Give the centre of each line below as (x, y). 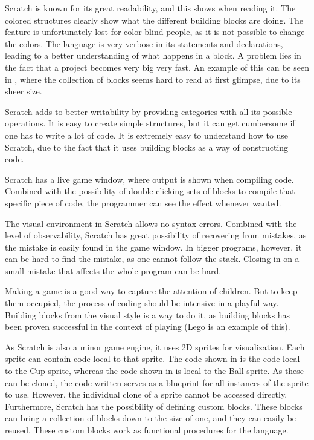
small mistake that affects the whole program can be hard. (113, 270)
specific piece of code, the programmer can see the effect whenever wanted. (143, 202)
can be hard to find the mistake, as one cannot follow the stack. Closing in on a (152, 259)
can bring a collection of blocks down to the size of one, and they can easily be (151, 418)
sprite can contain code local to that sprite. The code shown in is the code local (152, 359)
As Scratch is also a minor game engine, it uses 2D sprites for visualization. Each (155, 346)
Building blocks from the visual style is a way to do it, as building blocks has (148, 314)
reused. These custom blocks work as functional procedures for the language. (147, 430)
